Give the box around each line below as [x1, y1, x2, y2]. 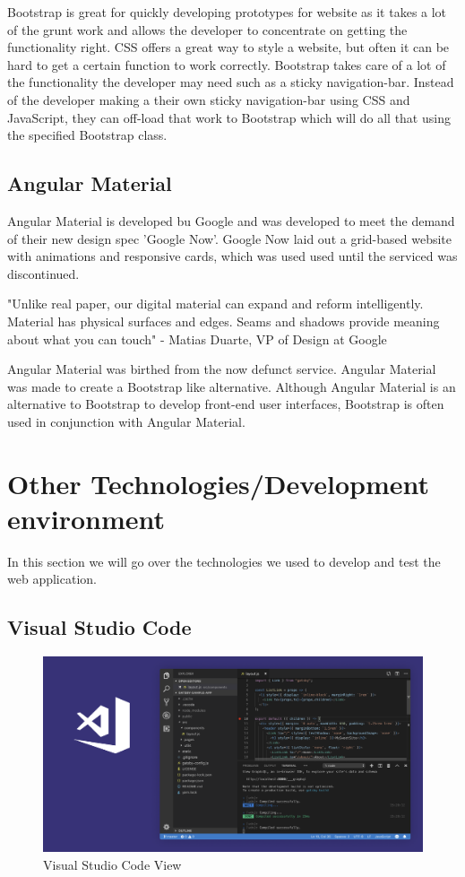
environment [7, 499, 166, 536]
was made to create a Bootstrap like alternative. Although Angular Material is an [7, 377, 456, 395]
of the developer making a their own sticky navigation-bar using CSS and [7, 90, 410, 109]
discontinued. [7, 264, 80, 282]
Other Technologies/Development [7, 465, 430, 501]
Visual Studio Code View [43, 855, 182, 873]
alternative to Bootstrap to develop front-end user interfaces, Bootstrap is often [7, 395, 444, 413]
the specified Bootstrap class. [7, 126, 168, 144]
